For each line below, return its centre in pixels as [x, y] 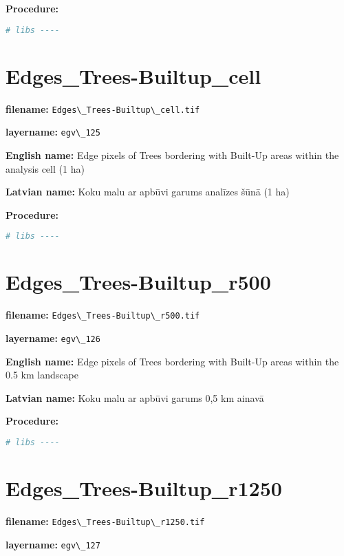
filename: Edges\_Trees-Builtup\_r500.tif [103, 315]
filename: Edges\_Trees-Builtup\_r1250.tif [105, 521]
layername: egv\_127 [53, 544]
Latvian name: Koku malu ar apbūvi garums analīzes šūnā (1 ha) [148, 192]
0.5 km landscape [42, 375]
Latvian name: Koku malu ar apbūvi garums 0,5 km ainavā [135, 397]
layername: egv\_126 [53, 338]
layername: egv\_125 [53, 132]
